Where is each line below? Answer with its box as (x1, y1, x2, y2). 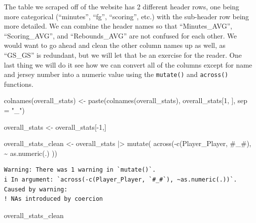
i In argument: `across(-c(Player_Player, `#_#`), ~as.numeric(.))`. (4, 176, 237, 183)
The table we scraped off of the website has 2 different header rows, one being (4, 1, 239, 11)
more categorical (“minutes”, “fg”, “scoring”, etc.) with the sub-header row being (4, 11, 249, 21)
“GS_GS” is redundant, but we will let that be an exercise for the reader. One (4, 49, 242, 60)
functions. (4, 78, 34, 89)
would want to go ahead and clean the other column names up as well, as (4, 40, 226, 50)
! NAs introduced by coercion (4, 195, 103, 203)
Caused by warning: (4, 186, 68, 193)
